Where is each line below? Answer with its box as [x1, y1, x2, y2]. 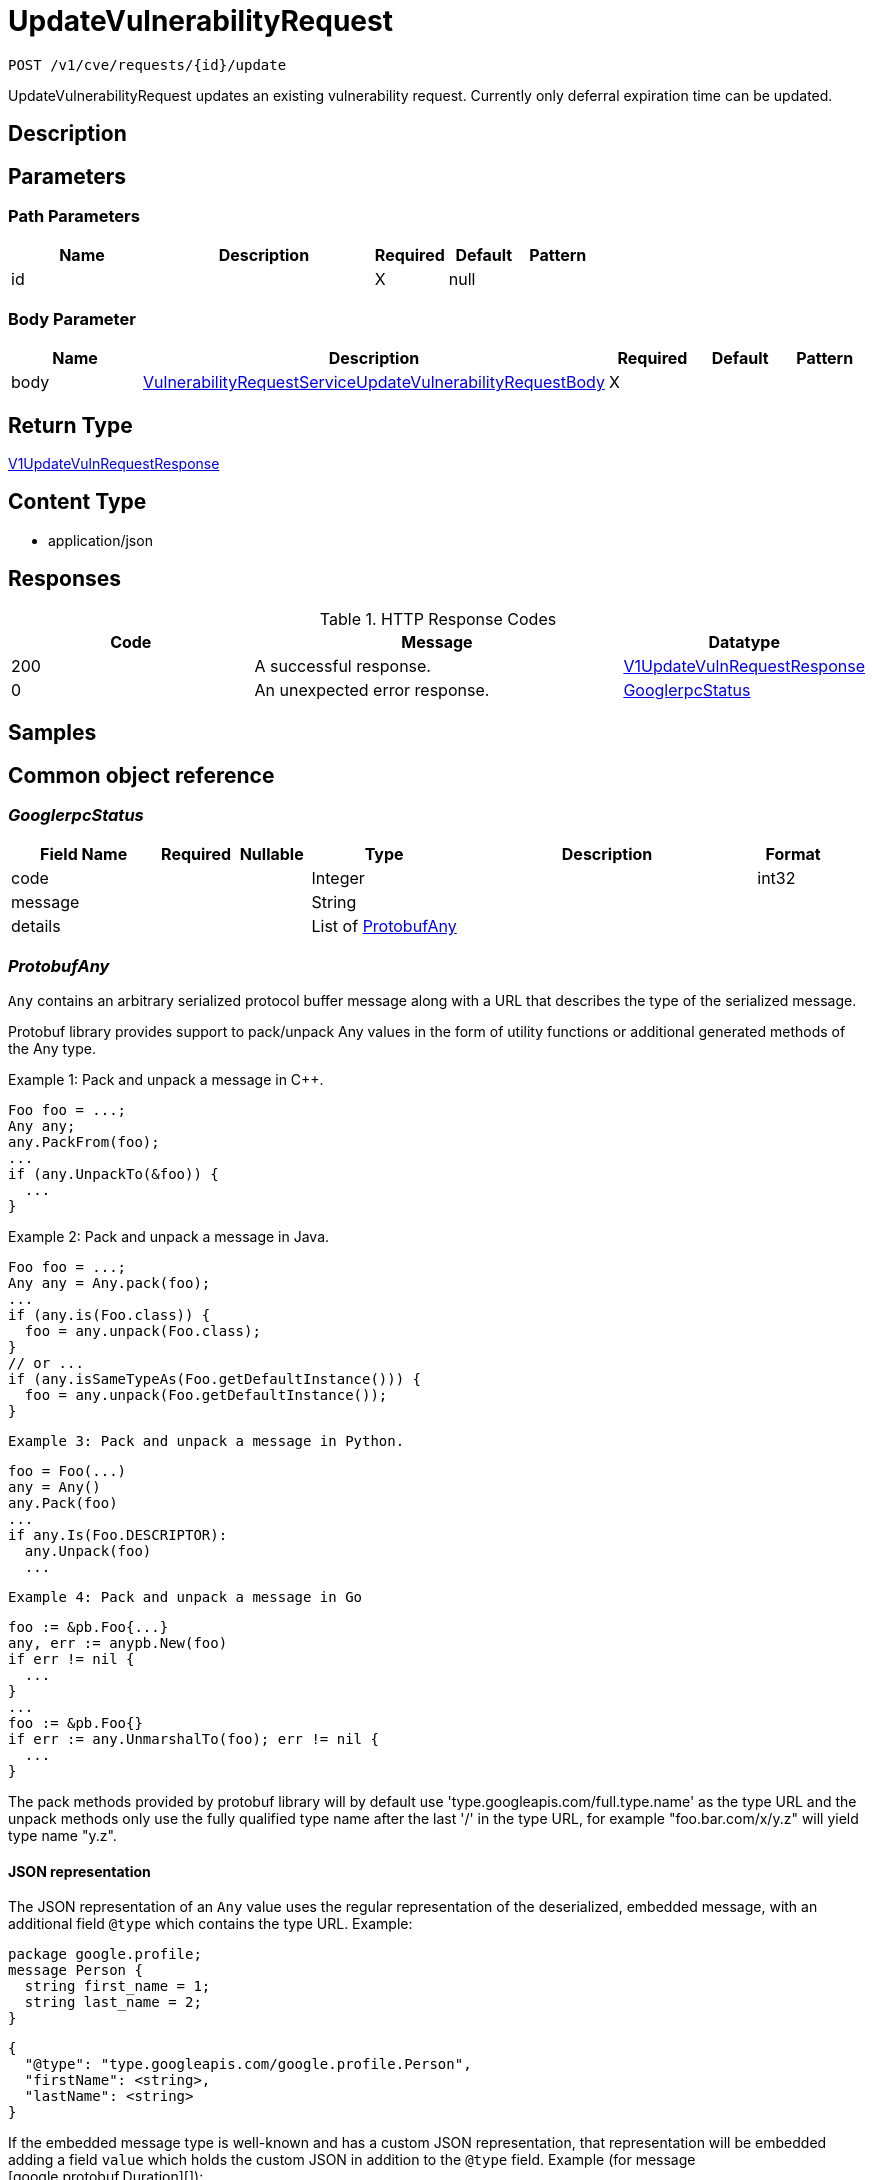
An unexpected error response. [254, 679, 490, 700]
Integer [311, 868, 365, 889]
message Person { [8, 1962, 143, 1979]
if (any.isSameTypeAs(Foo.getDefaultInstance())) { [8, 1371, 422, 1388]
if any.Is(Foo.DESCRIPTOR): [8, 1527, 228, 1544]
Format [765, 844, 821, 865]
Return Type [8, 412, 133, 438]
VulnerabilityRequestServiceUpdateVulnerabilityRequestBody [143, 372, 605, 393]
